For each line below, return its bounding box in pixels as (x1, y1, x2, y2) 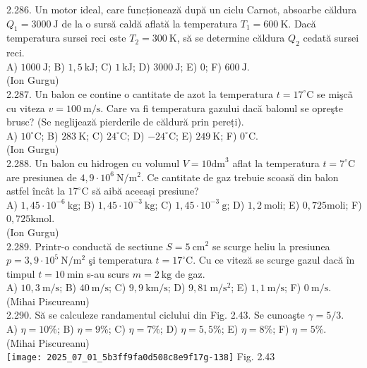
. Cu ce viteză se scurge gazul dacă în (193, 252, 355, 267)
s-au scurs (86, 266, 130, 281)
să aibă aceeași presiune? (92, 183, 199, 198)
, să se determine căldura (176, 30, 285, 45)
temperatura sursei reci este (6, 30, 126, 45)
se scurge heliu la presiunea (212, 238, 330, 253)
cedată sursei (303, 30, 359, 45)
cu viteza (6, 100, 45, 115)
